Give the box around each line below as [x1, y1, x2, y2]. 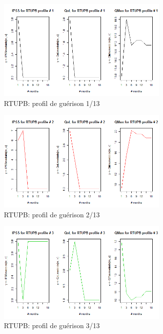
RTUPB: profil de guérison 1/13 [4, 98, 100, 108]
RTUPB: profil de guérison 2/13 [4, 209, 100, 219]
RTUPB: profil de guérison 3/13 [4, 320, 100, 331]
